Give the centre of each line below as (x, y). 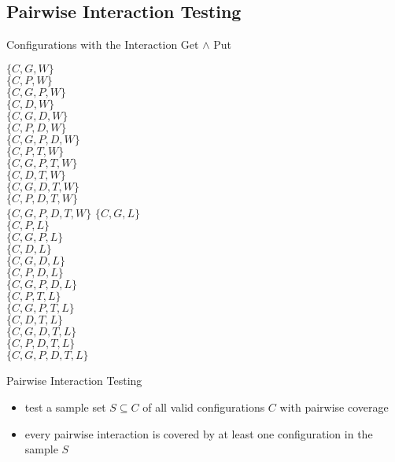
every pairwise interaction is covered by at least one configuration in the (199, 433)
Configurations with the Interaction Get (103, 44)
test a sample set (65, 407)
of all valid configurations (204, 407)
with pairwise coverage (334, 407)
